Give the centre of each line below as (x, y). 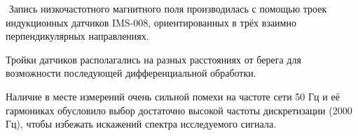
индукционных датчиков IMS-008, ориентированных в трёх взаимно (151, 22)
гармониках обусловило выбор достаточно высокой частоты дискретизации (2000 (179, 110)
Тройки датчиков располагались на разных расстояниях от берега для (153, 59)
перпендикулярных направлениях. (77, 36)
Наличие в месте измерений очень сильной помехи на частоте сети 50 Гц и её (173, 96)
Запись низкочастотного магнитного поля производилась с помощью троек (168, 8)
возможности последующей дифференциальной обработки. (131, 73)
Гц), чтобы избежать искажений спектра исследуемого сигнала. (141, 124)
